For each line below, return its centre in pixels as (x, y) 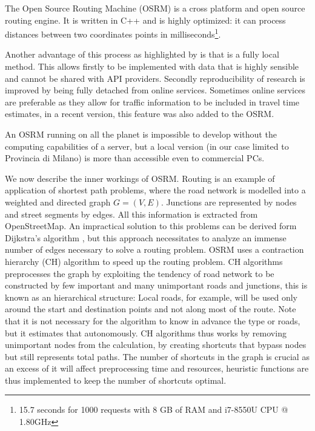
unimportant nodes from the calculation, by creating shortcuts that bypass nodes (156, 345)
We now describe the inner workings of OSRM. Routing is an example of (140, 178)
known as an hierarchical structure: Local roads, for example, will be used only (151, 297)
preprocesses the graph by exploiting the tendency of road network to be (140, 273)
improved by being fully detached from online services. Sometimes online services (155, 90)
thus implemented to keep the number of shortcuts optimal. (116, 380)
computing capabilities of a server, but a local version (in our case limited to (147, 146)
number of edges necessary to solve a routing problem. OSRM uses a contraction (154, 249)
